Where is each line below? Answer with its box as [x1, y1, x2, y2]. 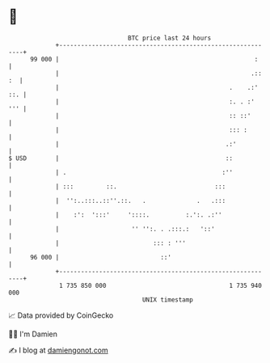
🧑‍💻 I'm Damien [8, 329, 58, 339]
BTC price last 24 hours [128, 34, 212, 42]
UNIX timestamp [141, 295, 194, 304]
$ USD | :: [8, 154, 233, 163]
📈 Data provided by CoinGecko [8, 310, 114, 320]
